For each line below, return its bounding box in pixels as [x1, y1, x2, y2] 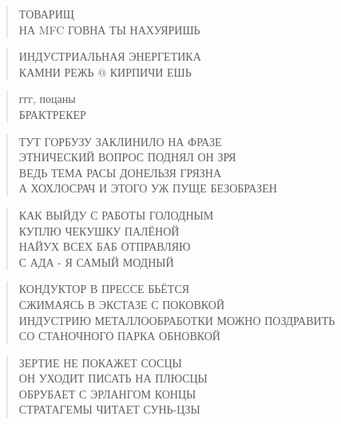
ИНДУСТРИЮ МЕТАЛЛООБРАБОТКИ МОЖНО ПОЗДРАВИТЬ [18, 311, 335, 328]
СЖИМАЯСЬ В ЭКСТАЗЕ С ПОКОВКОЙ [18, 295, 225, 312]
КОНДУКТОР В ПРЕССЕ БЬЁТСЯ [18, 280, 190, 297]
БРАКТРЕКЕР [18, 105, 86, 122]
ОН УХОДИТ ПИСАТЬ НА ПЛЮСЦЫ [18, 370, 208, 386]
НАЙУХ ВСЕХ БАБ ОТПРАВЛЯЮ [18, 238, 191, 255]
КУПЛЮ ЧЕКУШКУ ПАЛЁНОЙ [18, 222, 180, 239]
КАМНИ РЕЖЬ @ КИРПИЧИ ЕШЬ [18, 63, 192, 80]
